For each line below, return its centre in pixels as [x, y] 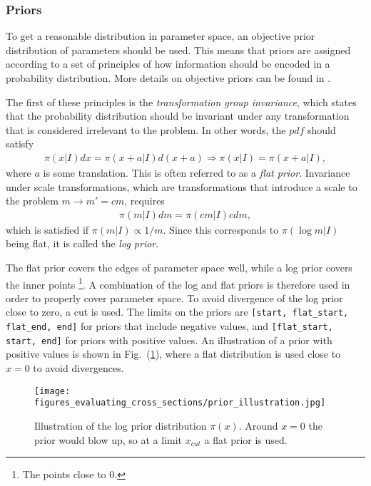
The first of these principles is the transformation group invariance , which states [181, 102]
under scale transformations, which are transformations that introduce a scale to [182, 186]
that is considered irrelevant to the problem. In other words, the [146, 129]
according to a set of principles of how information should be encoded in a [168, 64]
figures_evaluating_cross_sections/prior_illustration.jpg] [180, 403]
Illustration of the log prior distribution [121, 425]
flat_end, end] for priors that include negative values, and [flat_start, [169, 326]
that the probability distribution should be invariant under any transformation [178, 116]
